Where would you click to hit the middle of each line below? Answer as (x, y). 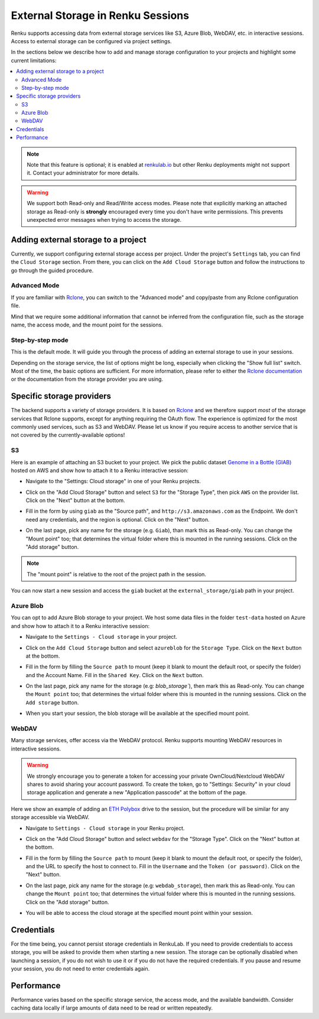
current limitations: (34, 60)
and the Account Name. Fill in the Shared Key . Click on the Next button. (115, 675)
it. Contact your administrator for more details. (83, 173)
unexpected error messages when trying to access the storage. (104, 219)
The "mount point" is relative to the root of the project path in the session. (117, 574)
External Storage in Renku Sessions (100, 15)
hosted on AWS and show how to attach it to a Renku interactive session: (100, 470)
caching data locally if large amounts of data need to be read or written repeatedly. (112, 1008)
